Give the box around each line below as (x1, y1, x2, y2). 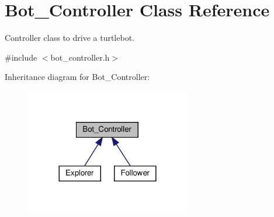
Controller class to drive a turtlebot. (5, 32, 134, 44)
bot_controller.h (50, 51, 110, 63)
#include (5, 51, 37, 63)
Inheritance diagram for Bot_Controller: (5, 71, 150, 83)
